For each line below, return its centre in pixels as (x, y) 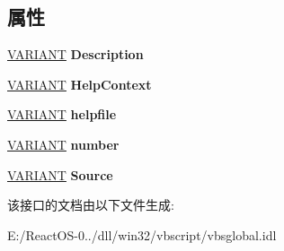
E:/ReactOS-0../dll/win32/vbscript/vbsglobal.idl (142, 234)
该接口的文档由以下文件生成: (91, 205)
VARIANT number (63, 144)
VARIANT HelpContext (80, 84)
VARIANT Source (60, 174)
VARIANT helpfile (62, 114)
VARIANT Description (75, 54)
